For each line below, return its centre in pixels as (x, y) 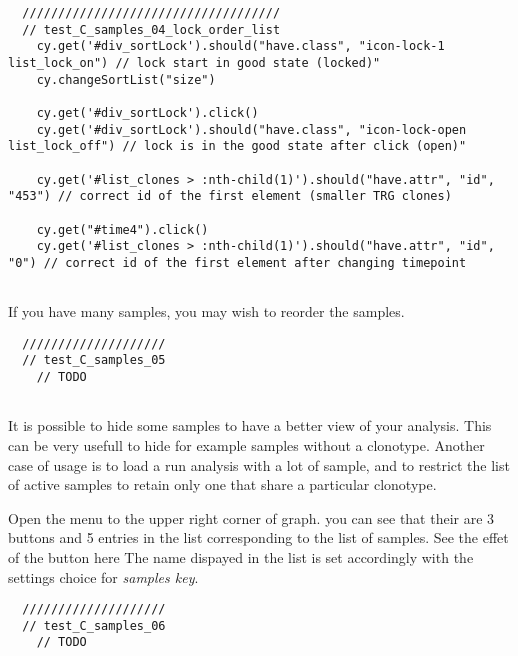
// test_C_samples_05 (94, 360)
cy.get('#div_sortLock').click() (147, 112)
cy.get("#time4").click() (122, 229)
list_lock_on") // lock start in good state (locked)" (194, 62)
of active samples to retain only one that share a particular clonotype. (222, 484)
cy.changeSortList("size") (126, 79)
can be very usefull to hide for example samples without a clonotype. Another (246, 444)
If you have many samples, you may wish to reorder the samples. (206, 311)
